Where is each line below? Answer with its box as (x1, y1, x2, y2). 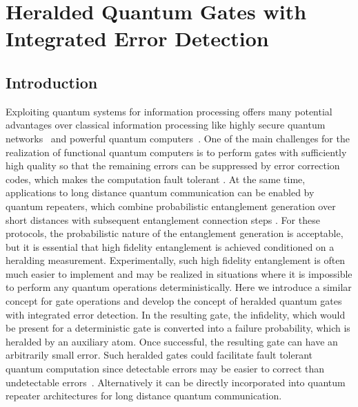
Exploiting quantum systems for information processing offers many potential (6, 104, 332, 118)
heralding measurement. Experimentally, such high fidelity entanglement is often (6, 253, 346, 267)
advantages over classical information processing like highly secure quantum (6, 117, 326, 132)
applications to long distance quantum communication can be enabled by (6, 185, 315, 200)
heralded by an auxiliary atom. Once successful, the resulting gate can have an (6, 334, 338, 348)
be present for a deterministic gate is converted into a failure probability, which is (6, 321, 350, 335)
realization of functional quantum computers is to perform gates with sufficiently (6, 144, 347, 159)
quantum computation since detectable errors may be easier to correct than (6, 361, 325, 376)
